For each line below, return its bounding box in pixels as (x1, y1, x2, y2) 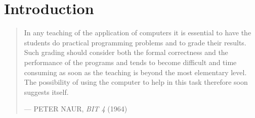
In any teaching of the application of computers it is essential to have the (24, 27, 251, 38)
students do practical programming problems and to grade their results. (24, 37, 246, 47)
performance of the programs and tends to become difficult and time (24, 56, 237, 67)
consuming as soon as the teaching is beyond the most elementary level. (24, 67, 247, 77)
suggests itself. (24, 86, 69, 97)
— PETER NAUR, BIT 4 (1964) (24, 103, 127, 114)
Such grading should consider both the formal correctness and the (24, 47, 228, 57)
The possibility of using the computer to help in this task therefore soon (24, 77, 248, 87)
